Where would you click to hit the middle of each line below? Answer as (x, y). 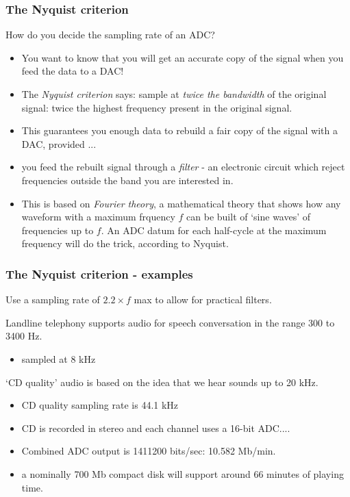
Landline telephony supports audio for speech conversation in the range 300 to (170, 322)
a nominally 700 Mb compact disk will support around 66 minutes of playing (183, 473)
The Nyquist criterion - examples (99, 273)
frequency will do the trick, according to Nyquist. (125, 243)
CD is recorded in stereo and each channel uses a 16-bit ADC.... (156, 428)
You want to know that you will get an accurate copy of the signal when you (183, 57)
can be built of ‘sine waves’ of (249, 217)
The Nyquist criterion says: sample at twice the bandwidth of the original (174, 94)
